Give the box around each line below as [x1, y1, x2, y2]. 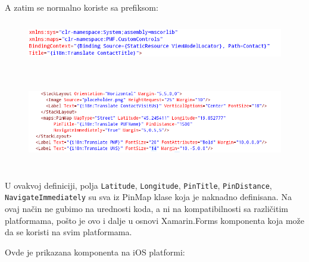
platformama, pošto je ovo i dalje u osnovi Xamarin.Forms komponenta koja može [5, 214, 304, 226]
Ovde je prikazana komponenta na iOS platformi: [5, 245, 185, 258]
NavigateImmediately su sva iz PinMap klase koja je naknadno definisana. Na [5, 191, 292, 203]
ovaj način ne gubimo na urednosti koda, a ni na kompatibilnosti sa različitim [5, 202, 288, 214]
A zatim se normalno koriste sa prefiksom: [5, 1, 158, 13]
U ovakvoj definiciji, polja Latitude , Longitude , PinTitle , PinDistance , [5, 179, 272, 191]
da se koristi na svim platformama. [5, 226, 132, 238]
